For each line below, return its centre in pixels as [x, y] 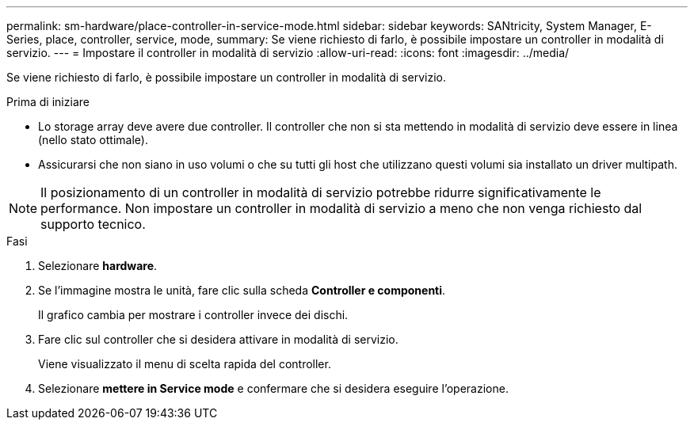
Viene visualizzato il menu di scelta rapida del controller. [185, 364]
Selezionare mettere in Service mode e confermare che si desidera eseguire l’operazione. [273, 388]
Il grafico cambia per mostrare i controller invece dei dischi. [193, 315]
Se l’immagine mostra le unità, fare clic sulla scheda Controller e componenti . [242, 290]
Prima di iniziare [48, 102]
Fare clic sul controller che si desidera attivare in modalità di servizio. [218, 339]
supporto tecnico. [93, 224]
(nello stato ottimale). [93, 140]
